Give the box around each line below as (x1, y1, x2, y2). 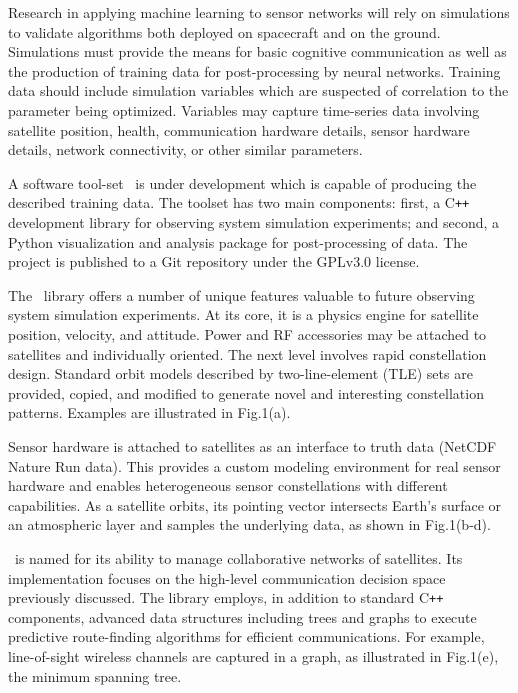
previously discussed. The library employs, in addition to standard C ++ (8, 587, 444, 608)
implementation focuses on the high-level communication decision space (8, 567, 446, 588)
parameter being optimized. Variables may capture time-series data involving (8, 99, 480, 120)
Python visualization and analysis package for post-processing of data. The (8, 231, 468, 252)
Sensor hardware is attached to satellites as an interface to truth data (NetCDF (8, 435, 497, 456)
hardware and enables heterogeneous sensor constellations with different (8, 475, 448, 496)
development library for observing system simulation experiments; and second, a (8, 212, 500, 232)
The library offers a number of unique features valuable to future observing (8, 284, 475, 305)
